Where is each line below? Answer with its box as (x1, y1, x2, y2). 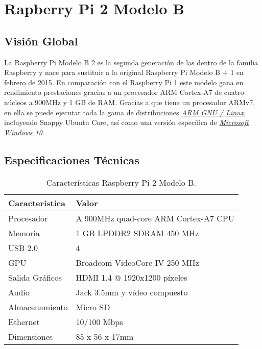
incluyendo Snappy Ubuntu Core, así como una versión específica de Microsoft (4, 117, 249, 128)
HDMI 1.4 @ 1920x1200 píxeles (76, 271, 187, 283)
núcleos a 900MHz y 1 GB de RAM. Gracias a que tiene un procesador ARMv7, (4, 96, 255, 107)
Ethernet (8, 315, 40, 328)
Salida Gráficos (8, 271, 62, 283)
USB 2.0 (8, 241, 38, 254)
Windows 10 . (4, 127, 44, 137)
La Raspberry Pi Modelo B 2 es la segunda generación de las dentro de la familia (4, 57, 258, 67)
